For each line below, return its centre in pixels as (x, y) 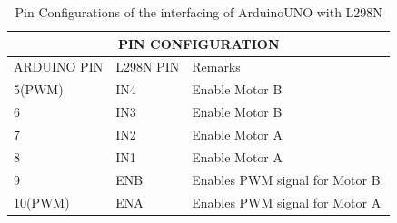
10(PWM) (42, 202)
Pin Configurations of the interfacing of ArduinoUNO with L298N (198, 12)
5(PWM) (39, 89)
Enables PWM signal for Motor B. (288, 179)
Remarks (216, 67)
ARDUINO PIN (59, 67)
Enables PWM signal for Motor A (287, 202)
